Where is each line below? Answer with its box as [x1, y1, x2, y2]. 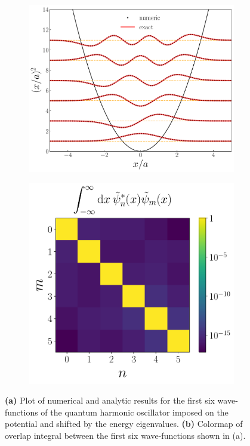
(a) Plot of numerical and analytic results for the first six [5, 394, 215, 407]
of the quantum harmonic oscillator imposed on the [41, 405, 229, 418]
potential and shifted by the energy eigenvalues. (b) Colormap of [5, 417, 243, 430]
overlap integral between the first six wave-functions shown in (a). [5, 429, 246, 441]
